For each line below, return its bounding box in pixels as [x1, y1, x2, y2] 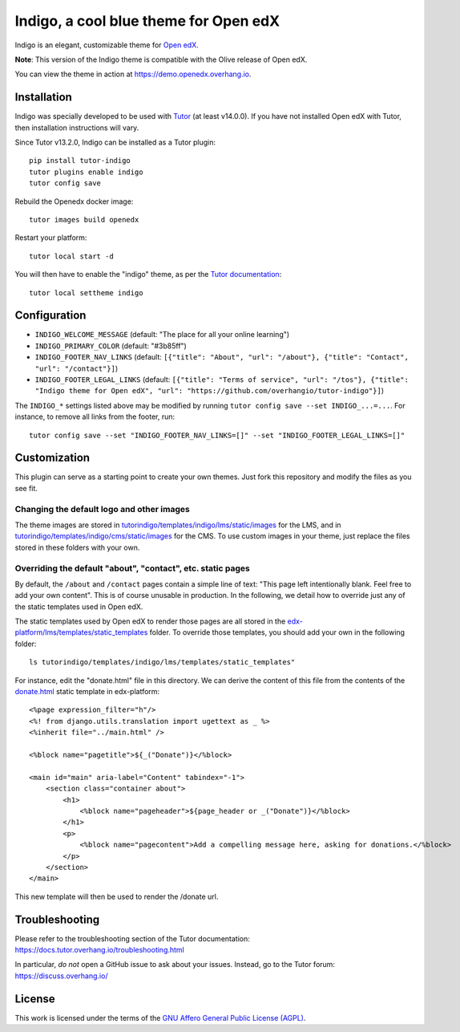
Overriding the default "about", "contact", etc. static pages [14, 563, 250, 574]
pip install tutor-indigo [29, 156, 131, 165]
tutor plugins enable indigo [29, 167, 143, 177]
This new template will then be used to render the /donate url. [14, 892, 219, 901]
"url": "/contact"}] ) [34, 364, 119, 373]
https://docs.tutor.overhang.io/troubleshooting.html [14, 945, 184, 954]
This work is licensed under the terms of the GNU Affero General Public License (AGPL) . [14, 1013, 306, 1022]
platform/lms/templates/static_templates [14, 628, 148, 637]
